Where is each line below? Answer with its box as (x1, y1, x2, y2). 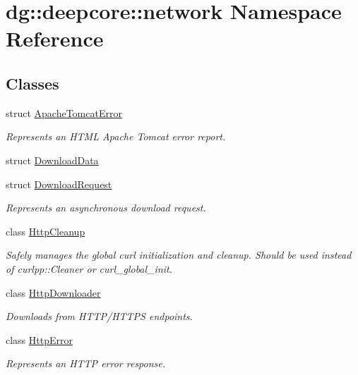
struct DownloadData (6, 152, 99, 167)
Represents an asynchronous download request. (6, 200, 206, 215)
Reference (6, 24, 104, 53)
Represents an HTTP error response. (6, 356, 166, 371)
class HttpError (6, 332, 73, 347)
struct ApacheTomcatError (6, 105, 122, 120)
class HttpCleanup (6, 223, 85, 238)
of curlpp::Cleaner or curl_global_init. (6, 261, 172, 276)
